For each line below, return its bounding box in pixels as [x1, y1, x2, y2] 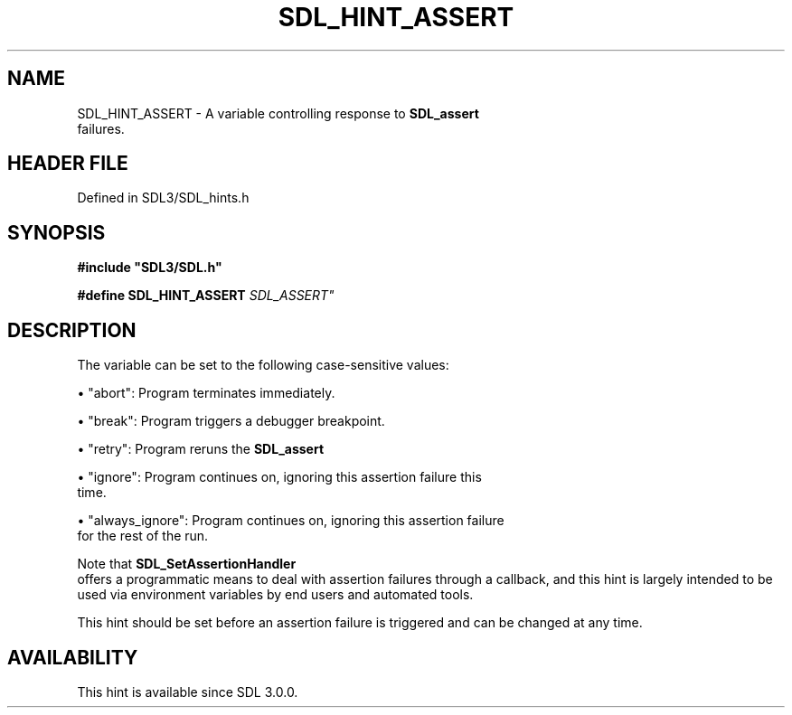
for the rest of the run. [77, 528, 209, 544]
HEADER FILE [7, 152, 128, 175]
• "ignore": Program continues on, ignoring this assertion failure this [77, 469, 482, 485]
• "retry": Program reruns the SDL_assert [77, 441, 325, 457]
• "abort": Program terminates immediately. [77, 385, 335, 401]
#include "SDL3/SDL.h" [77, 259, 222, 276]
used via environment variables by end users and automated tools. [77, 587, 474, 603]
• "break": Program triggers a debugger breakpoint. [77, 413, 385, 429]
